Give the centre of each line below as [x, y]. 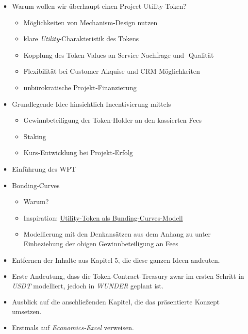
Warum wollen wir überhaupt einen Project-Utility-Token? [99, 6]
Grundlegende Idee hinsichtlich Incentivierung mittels [91, 103]
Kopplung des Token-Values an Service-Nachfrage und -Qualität [119, 55]
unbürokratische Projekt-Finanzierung [80, 87]
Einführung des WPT [44, 168]
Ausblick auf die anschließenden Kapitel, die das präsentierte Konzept [116, 302]
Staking [35, 136]
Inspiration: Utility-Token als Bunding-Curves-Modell [103, 217]
